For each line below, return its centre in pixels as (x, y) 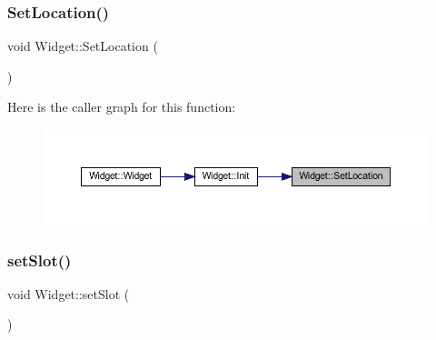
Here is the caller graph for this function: (122, 107)
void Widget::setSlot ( (69, 293)
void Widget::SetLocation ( (83, 46)
